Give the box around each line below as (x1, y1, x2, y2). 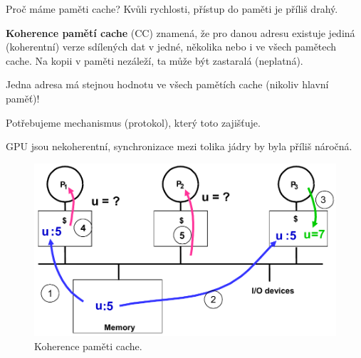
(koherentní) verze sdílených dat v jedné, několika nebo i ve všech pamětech (6, 39, 337, 54)
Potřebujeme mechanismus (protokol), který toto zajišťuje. (6, 115, 261, 130)
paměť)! (6, 90, 40, 105)
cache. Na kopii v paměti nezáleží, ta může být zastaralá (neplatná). (6, 53, 303, 68)
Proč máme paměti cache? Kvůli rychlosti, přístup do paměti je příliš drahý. (6, 1, 338, 16)
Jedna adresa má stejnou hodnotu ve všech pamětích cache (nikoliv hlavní (6, 77, 329, 92)
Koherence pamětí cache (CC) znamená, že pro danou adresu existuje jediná (6, 25, 355, 40)
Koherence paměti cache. (34, 338, 142, 353)
